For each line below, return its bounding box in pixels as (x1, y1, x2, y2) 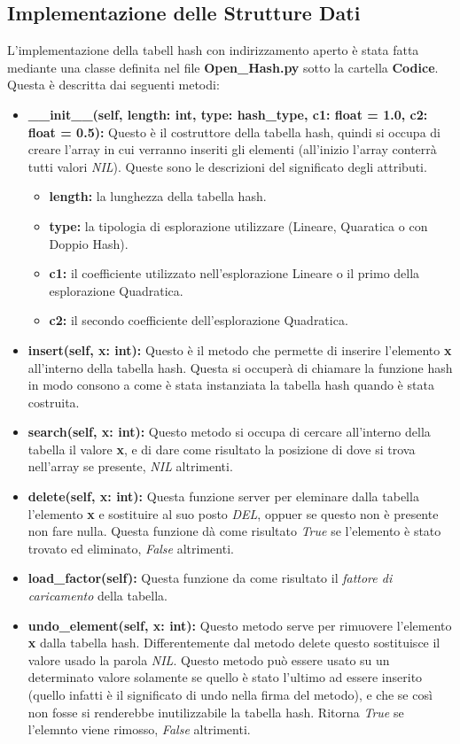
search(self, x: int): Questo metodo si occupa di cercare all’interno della (27, 422, 431, 441)
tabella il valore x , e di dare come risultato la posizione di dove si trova (27, 439, 416, 458)
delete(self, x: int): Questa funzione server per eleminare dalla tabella (27, 487, 419, 506)
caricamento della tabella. (27, 586, 168, 605)
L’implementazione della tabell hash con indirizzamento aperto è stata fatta (7, 41, 419, 59)
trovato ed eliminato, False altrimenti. (27, 539, 234, 557)
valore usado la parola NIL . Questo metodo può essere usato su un (27, 650, 390, 669)
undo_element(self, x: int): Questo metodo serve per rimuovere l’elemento (27, 616, 452, 634)
